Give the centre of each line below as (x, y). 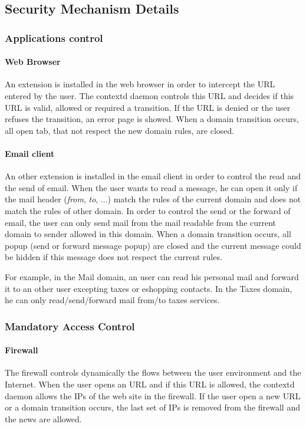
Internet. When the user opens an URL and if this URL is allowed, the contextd (150, 384)
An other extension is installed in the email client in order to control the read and (153, 176)
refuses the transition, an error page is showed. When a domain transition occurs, (152, 119)
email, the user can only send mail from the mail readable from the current (141, 222)
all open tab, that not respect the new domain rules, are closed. (120, 130)
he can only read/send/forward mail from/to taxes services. (112, 300)
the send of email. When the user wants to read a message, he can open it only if (151, 187)
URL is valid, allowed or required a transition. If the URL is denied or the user (148, 107)
